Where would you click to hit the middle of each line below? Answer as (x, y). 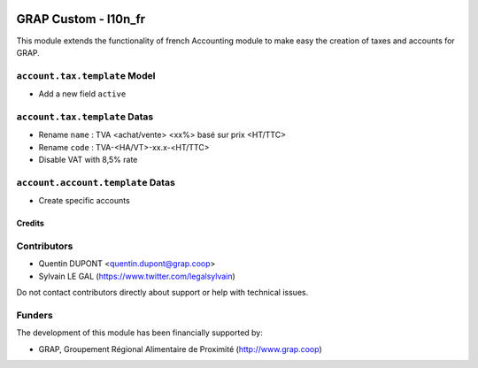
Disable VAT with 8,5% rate (88, 159)
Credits (30, 223)
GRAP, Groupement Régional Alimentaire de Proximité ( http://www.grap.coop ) (180, 349)
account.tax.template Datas (85, 117)
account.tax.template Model (86, 75)
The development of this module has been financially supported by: (139, 333)
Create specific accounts (84, 201)
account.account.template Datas (96, 182)
